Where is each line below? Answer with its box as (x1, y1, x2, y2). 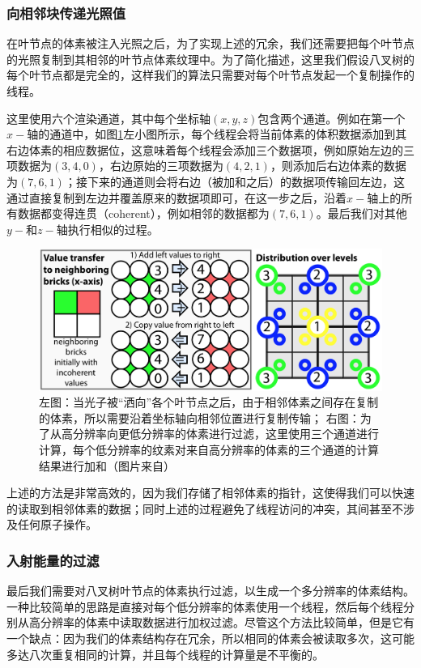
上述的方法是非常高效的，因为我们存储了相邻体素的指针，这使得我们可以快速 (6, 484, 415, 501)
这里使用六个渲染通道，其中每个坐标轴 (6, 109, 210, 126)
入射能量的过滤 (6, 550, 100, 570)
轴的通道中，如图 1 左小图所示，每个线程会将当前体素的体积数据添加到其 (27, 126, 407, 143)
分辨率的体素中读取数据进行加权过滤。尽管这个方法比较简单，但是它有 (40, 614, 415, 631)
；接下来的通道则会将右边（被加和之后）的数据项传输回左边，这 (64, 172, 405, 189)
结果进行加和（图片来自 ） (39, 457, 175, 474)
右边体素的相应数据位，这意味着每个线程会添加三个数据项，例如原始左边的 (6, 141, 403, 158)
